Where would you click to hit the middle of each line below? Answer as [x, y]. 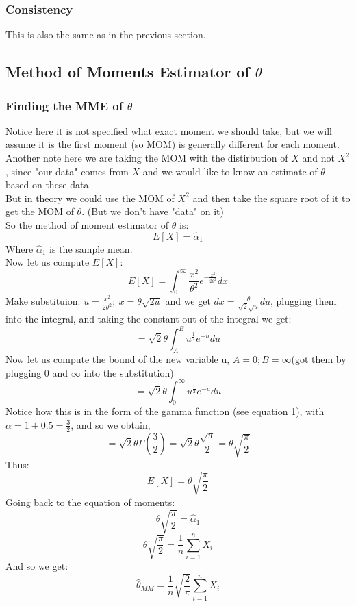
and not [318, 157]
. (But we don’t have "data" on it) [153, 211]
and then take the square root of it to [271, 198]
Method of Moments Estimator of [128, 72]
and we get [188, 301]
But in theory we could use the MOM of [90, 198]
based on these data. [49, 185]
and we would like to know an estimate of [230, 171]
